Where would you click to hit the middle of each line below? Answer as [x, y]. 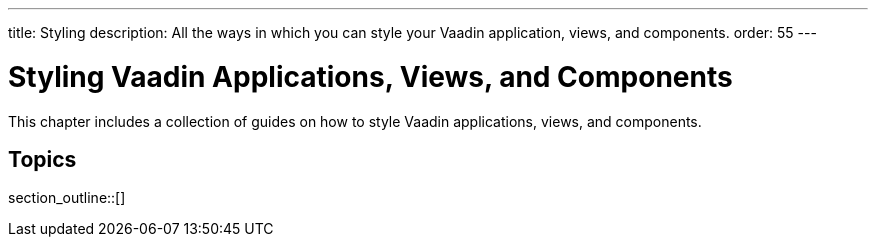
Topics [42, 159]
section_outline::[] [67, 198]
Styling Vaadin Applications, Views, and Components [370, 76]
